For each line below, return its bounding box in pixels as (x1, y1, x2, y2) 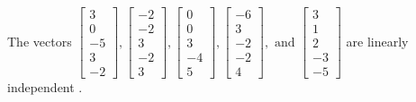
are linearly (346, 31, 409, 50)
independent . (7, 78, 83, 97)
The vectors (7, 31, 72, 50)
